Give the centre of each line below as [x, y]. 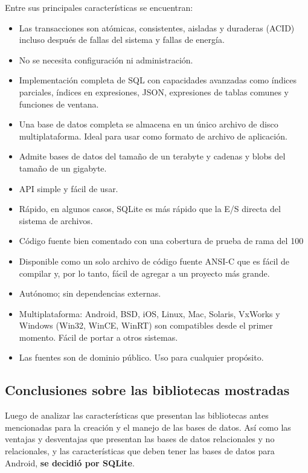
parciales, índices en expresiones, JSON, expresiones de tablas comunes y [154, 92]
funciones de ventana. [59, 104]
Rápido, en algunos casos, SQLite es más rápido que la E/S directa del [150, 209]
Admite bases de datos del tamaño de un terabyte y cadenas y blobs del [152, 156]
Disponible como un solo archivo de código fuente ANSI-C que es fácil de [154, 261]
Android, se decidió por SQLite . [70, 462]
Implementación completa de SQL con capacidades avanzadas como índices [158, 80]
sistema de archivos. [56, 220]
